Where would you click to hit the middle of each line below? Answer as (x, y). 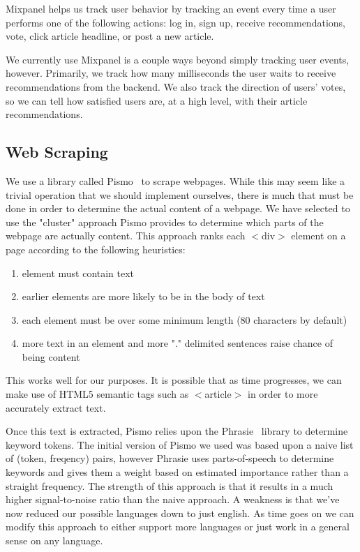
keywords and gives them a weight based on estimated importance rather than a (177, 472)
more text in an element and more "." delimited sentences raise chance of (177, 343)
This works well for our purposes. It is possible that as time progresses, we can (174, 380)
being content (51, 356)
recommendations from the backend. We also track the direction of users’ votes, (176, 86)
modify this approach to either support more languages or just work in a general (178, 527)
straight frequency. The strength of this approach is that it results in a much (170, 485)
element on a (318, 236)
